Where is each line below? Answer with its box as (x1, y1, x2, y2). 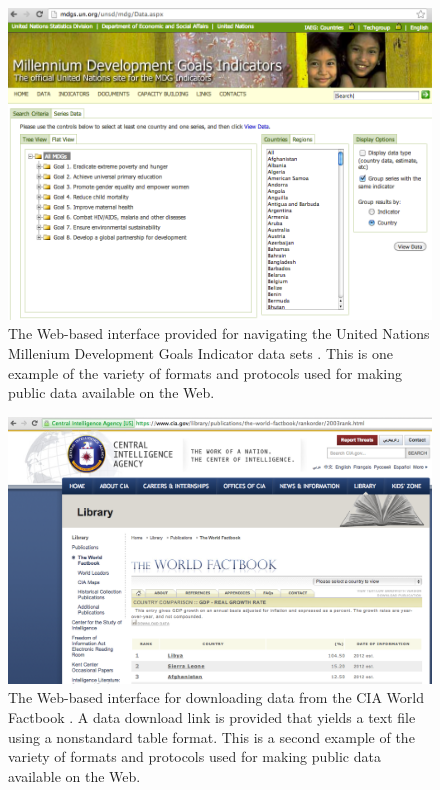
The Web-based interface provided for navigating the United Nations (8, 323, 430, 344)
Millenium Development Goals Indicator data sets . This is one (8, 342, 393, 363)
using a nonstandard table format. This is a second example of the (8, 726, 415, 747)
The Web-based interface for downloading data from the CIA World (8, 687, 424, 708)
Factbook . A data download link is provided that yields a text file (8, 707, 416, 727)
